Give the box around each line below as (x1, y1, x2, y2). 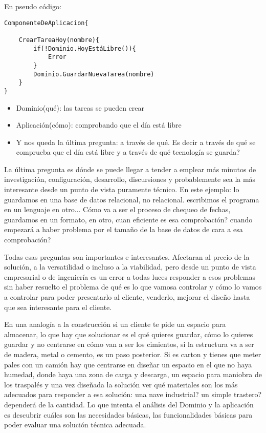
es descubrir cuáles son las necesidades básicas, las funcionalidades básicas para (4, 409, 253, 420)
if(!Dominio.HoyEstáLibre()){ (33, 45, 136, 52)
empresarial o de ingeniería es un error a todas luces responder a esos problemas (4, 271, 255, 282)
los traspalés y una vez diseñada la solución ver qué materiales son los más (4, 379, 238, 389)
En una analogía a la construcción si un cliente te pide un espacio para (4, 319, 226, 329)
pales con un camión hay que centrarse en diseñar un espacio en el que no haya (4, 359, 252, 369)
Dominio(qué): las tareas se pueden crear (16, 102, 144, 113)
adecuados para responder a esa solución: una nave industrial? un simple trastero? (4, 389, 262, 400)
